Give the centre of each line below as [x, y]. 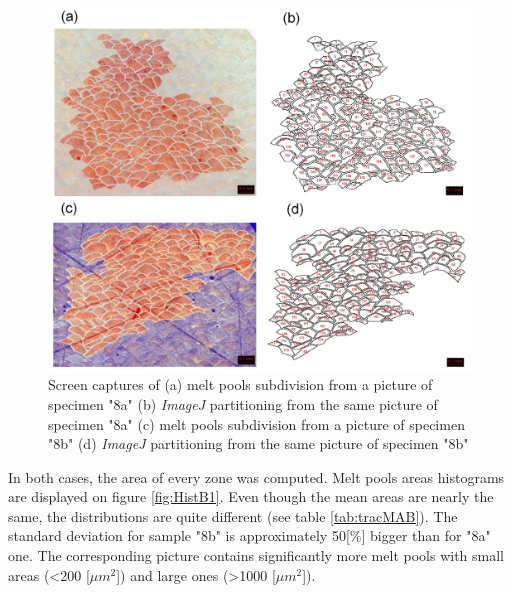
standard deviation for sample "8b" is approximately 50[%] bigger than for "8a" [249, 535]
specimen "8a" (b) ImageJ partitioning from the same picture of [243, 403]
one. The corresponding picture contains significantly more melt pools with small [256, 555]
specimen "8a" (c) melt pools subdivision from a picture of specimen [256, 423]
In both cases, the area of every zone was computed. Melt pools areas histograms [256, 476]
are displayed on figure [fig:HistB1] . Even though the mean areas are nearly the [251, 496]
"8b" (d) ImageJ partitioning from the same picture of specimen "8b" [258, 443]
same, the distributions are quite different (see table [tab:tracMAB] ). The [233, 515]
